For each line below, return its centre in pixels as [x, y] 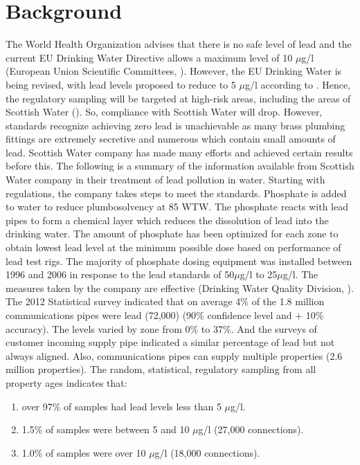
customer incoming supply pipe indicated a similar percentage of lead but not [170, 342]
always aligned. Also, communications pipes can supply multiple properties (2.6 [174, 355]
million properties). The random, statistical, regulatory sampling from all [161, 369]
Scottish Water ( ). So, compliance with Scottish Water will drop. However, [164, 112]
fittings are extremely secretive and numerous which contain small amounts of [171, 139]
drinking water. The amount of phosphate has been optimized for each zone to [172, 234]
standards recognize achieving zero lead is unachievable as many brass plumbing [175, 125]
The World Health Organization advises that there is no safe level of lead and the [179, 44]
